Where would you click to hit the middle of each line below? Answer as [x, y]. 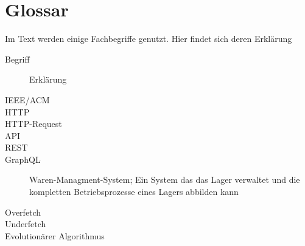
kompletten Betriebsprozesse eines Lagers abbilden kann [134, 192]
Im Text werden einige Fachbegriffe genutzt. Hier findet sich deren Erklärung [149, 39]
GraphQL [23, 159]
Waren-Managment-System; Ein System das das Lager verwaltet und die [165, 179]
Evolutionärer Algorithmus [55, 235]
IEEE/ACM [27, 99]
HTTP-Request [33, 124]
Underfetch [26, 224]
